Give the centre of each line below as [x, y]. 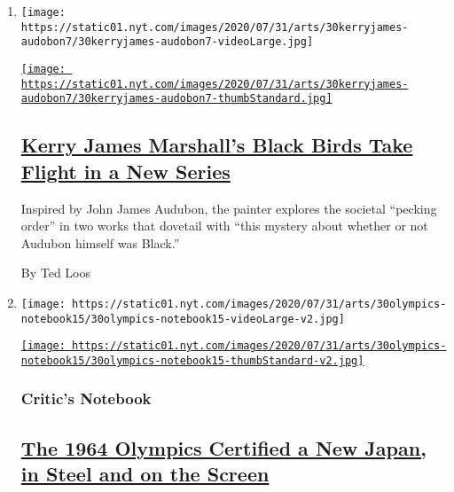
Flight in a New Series [125, 171]
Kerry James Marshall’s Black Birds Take [217, 145]
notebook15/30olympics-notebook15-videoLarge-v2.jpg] [183, 319]
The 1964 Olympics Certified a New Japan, [223, 447]
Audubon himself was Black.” [100, 242]
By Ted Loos [56, 273]
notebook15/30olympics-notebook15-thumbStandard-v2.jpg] [192, 360]
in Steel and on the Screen [145, 474]
